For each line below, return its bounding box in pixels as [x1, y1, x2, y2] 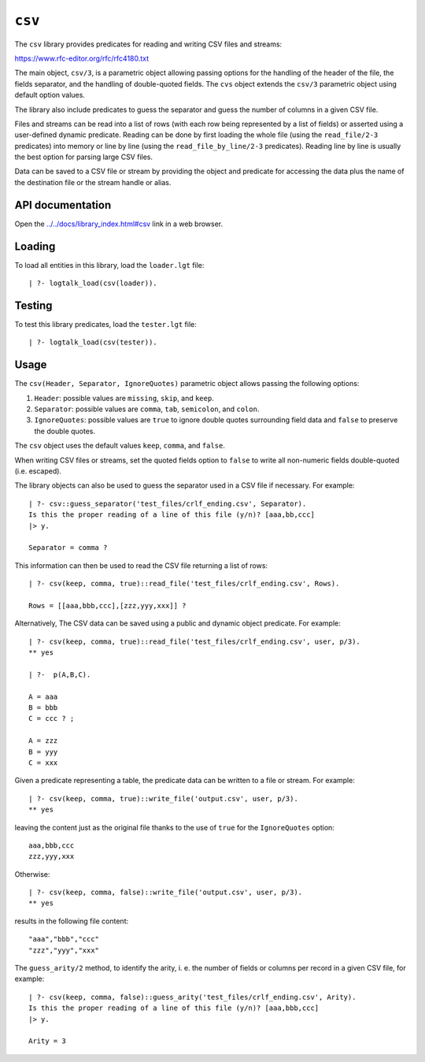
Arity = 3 [28, 1037, 66, 1045]
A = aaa [28, 692, 58, 701]
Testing [14, 299, 53, 312]
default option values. [14, 91, 86, 100]
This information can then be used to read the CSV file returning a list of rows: [14, 560, 268, 570]
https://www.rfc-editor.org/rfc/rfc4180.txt [14, 54, 150, 63]
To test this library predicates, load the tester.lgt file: [14, 319, 197, 329]
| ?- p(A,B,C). [28, 670, 91, 679]
